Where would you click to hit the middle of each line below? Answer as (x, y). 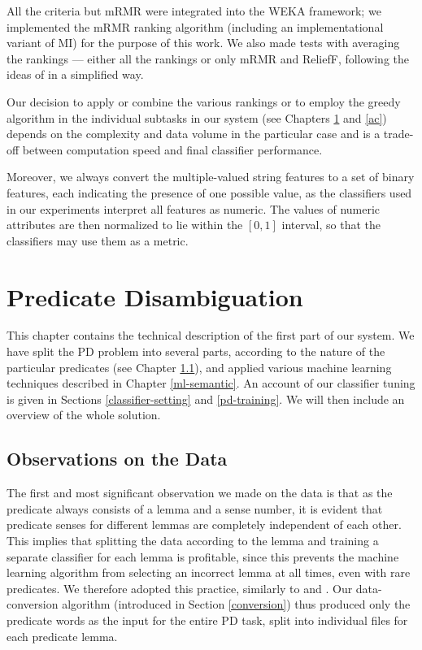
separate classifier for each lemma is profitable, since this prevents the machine (203, 556)
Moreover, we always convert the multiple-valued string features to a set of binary (211, 177)
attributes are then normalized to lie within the (125, 225)
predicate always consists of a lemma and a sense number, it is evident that (195, 508)
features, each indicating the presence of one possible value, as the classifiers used (209, 192)
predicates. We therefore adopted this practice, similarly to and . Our (180, 588)
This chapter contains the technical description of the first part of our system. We (211, 335)
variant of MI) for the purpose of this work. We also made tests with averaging (203, 43)
